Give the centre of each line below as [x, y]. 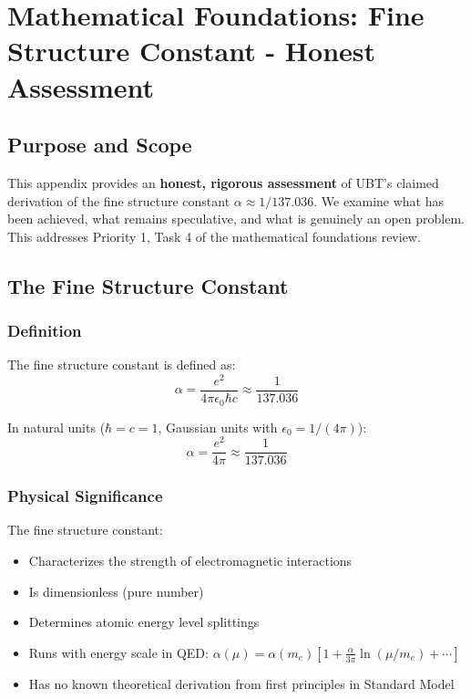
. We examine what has [379, 200]
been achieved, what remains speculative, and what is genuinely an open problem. [236, 219]
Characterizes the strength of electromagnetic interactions [190, 561]
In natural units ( [56, 427]
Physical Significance [85, 496]
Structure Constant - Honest [192, 51]
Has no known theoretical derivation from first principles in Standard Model [241, 683]
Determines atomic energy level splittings [144, 622]
